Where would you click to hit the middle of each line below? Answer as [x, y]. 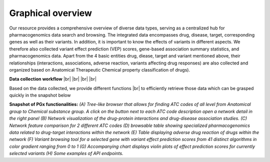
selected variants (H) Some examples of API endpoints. [66, 153]
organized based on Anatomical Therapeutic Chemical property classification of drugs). [99, 69]
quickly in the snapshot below [40, 95]
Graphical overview [51, 13]
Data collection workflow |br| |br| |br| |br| [53, 79]
